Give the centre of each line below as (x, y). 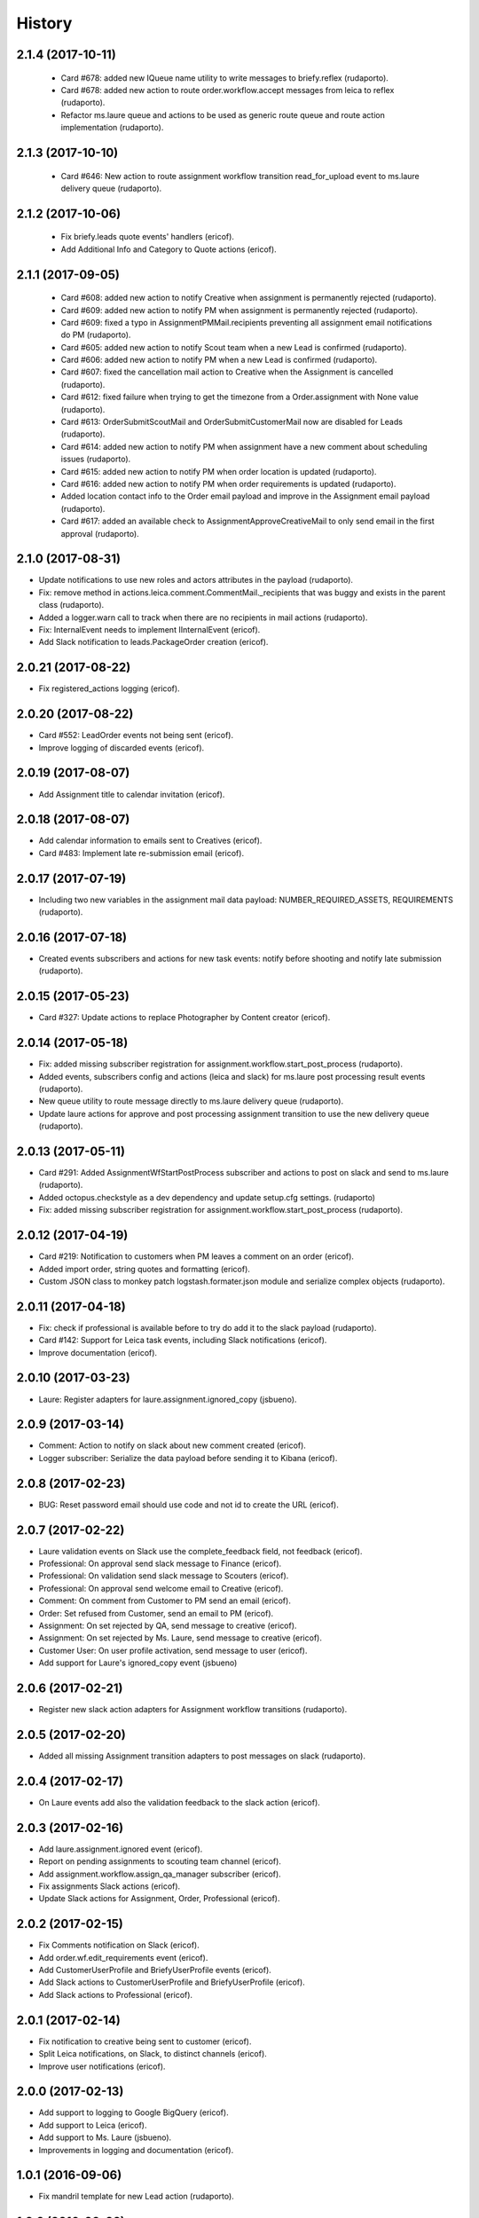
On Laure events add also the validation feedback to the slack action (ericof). (180, 1802)
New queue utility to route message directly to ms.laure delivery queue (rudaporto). (191, 1101)
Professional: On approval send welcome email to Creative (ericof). (161, 1588)
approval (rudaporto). (100, 533)
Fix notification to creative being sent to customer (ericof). (145, 2041)
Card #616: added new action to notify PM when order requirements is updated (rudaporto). (228, 484)
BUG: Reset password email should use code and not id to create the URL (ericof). (188, 1505)
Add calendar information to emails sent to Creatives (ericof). (150, 841)
